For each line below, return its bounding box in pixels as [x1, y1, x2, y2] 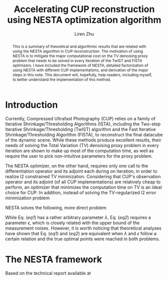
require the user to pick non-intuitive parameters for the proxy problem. [5, 153, 153, 159]
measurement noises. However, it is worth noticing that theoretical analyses [5, 225, 161, 231]
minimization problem [5, 195, 50, 201]
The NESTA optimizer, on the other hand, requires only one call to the [5, 163, 148, 169]
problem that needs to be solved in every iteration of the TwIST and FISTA [12, 58, 142, 63]
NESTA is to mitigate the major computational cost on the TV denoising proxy [12, 53, 148, 58]
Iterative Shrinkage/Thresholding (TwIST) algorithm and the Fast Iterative [5, 126, 156, 132]
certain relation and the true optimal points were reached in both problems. [5, 236, 160, 242]
